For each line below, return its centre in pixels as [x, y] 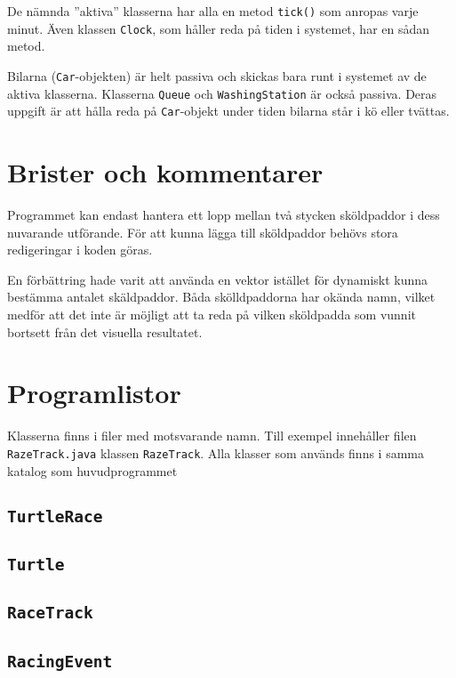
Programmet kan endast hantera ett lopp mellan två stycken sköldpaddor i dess [224, 214]
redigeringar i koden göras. [80, 250]
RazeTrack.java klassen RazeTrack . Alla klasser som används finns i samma [216, 452]
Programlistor [94, 393]
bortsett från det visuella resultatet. [105, 331]
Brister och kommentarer [165, 172]
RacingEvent [60, 661]
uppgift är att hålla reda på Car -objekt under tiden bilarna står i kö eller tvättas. [228, 111]
